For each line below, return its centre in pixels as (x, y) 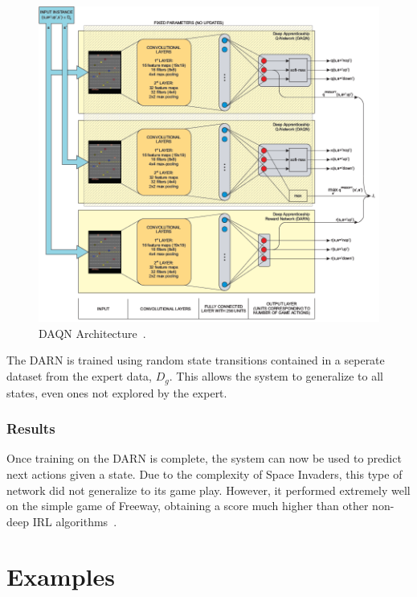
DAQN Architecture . (92, 333)
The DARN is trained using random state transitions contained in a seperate (196, 360)
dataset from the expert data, (79, 376)
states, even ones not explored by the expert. (117, 392)
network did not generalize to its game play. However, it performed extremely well (208, 490)
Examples (61, 576)
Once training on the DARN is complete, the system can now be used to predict (204, 458)
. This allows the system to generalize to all (276, 376)
